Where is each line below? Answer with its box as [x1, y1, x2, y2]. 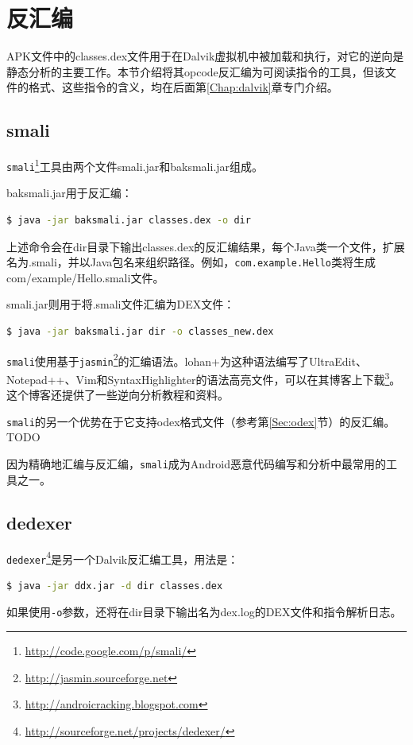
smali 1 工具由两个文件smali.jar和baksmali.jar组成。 [6, 156, 264, 174]
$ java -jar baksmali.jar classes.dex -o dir [6, 215, 251, 227]
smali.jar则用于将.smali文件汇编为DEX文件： [6, 296, 235, 312]
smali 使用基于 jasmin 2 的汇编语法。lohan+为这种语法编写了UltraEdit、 [6, 350, 367, 369]
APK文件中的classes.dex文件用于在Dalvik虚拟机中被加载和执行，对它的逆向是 [6, 48, 404, 64]
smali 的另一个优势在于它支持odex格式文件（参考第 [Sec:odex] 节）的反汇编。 [6, 413, 396, 429]
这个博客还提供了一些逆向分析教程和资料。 [6, 386, 229, 403]
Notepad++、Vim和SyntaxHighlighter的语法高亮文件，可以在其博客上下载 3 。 [6, 368, 401, 387]
